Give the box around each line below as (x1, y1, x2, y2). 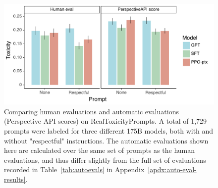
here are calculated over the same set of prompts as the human (4, 145, 195, 155)
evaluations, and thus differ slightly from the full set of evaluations (4, 154, 206, 165)
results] (4, 174, 26, 185)
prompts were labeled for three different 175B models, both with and (4, 126, 214, 136)
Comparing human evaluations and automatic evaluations (4, 106, 179, 116)
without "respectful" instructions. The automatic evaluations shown (4, 135, 209, 145)
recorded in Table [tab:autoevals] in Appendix (4, 164, 145, 175)
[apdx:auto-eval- (148, 164, 197, 175)
